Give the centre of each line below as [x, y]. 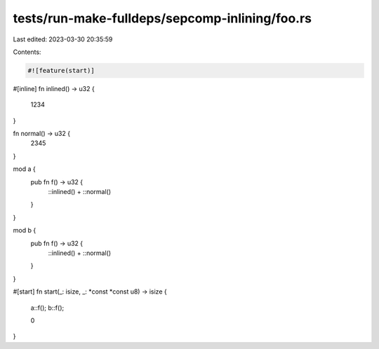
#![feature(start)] [61, 70]
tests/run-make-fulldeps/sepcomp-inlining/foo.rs [162, 18]
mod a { [24, 169]
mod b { [25, 231]
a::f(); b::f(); [47, 308]
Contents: [27, 52]
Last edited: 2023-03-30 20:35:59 [63, 39]
